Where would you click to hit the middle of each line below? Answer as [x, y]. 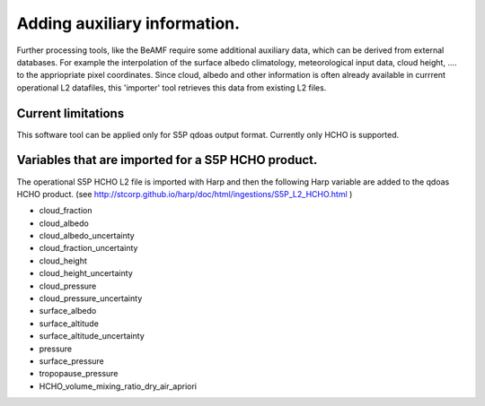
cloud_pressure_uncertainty [91, 298]
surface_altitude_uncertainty [92, 336]
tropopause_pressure [79, 374]
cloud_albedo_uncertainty [87, 236]
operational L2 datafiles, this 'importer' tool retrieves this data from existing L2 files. [172, 87]
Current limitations [71, 113]
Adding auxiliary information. [128, 23]
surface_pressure [72, 361]
